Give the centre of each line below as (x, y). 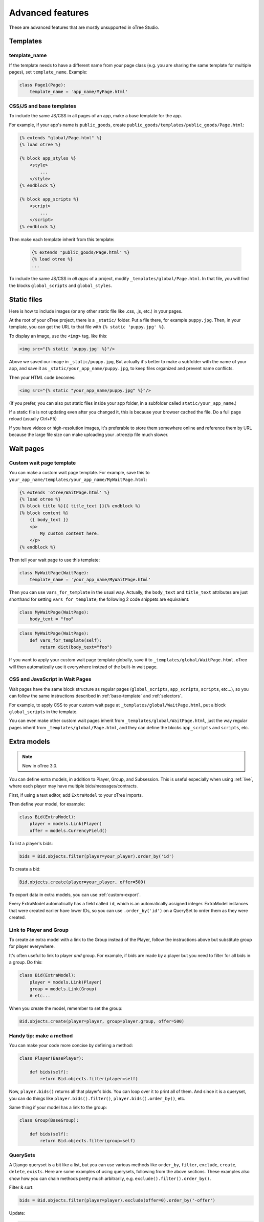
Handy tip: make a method (41, 1035)
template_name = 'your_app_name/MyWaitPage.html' (90, 580)
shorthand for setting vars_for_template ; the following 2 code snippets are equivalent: (99, 599)
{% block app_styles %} (48, 158)
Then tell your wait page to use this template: (55, 560)
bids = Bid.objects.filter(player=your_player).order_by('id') (97, 856)
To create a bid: (25, 869)
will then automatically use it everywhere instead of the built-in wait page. (83, 667)
